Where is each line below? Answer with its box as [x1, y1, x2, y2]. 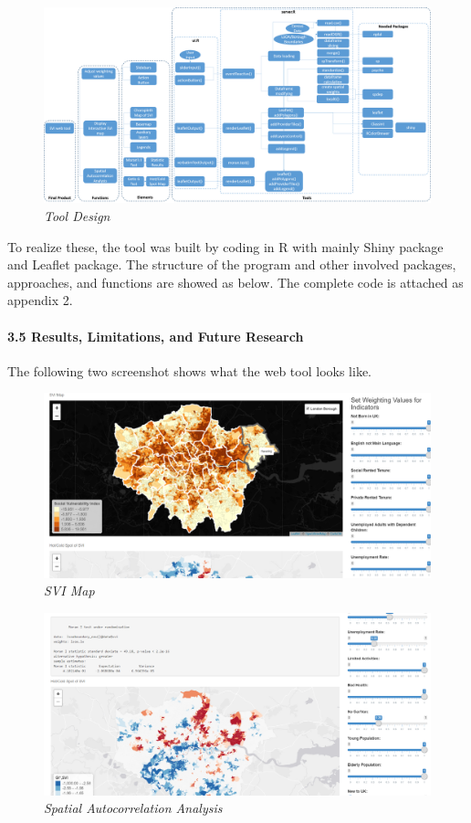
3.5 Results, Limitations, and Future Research [7, 326, 304, 345]
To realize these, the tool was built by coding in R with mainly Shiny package [7, 237, 444, 256]
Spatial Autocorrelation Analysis [44, 798, 223, 818]
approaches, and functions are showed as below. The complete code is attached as [7, 272, 464, 291]
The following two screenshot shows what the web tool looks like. [7, 361, 372, 380]
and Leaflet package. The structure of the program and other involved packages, [7, 255, 456, 274]
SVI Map [44, 581, 95, 600]
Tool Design [44, 206, 110, 226]
